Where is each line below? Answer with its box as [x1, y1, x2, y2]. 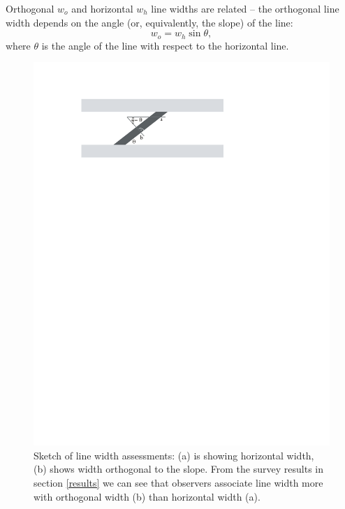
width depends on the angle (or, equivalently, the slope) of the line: [6, 15, 293, 29]
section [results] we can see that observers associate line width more [34, 475, 323, 489]
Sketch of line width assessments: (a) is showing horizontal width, [34, 448, 314, 462]
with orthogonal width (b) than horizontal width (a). [34, 489, 260, 503]
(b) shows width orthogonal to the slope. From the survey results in [34, 462, 323, 476]
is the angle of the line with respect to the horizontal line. [41, 38, 289, 52]
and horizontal [71, 1, 133, 15]
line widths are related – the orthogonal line [151, 1, 339, 15]
